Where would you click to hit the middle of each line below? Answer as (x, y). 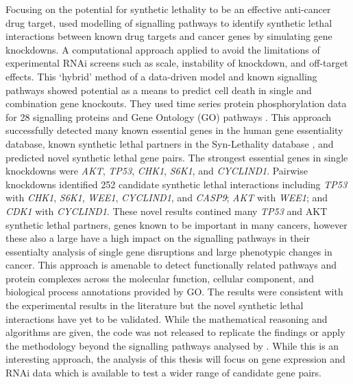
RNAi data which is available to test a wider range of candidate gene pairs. (163, 373)
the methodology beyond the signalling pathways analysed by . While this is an (172, 345)
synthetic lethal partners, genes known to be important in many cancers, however (176, 224)
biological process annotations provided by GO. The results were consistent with (174, 292)
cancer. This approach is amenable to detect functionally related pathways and (171, 265)
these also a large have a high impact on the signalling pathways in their (158, 238)
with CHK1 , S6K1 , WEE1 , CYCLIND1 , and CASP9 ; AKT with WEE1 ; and (167, 197)
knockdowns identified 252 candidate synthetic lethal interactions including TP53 (176, 184)
